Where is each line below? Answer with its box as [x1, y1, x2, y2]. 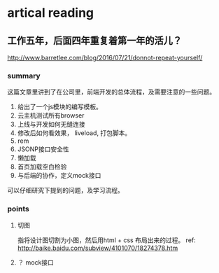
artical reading [7, 5, 94, 21]
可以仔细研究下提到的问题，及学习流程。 [7, 186, 124, 195]
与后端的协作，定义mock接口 [17, 171, 101, 180]
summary [7, 71, 41, 80]
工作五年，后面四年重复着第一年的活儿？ [7, 34, 182, 46]
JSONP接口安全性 [17, 145, 69, 153]
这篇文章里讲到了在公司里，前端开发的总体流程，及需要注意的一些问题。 [7, 87, 216, 96]
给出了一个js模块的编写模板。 [17, 103, 103, 111]
